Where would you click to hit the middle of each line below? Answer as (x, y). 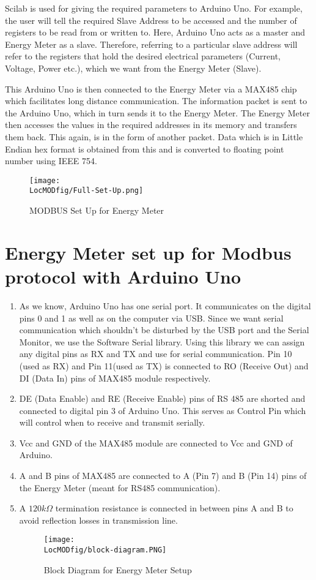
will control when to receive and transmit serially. (112, 422)
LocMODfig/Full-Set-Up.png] (86, 191)
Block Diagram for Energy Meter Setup (118, 569)
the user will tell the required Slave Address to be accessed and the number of (151, 20)
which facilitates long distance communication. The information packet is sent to (156, 101)
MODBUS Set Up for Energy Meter (97, 210)
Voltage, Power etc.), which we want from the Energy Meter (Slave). (133, 68)
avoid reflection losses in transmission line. (98, 520)
